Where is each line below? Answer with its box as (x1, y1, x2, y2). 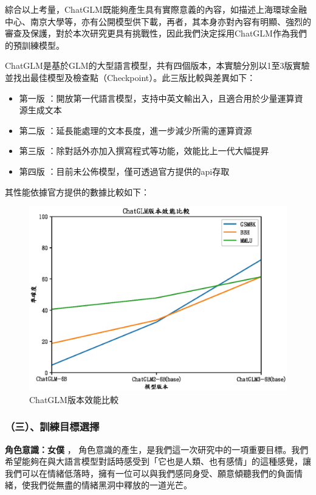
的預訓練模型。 (5, 38, 64, 51)
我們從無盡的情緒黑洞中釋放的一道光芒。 (30, 479, 192, 491)
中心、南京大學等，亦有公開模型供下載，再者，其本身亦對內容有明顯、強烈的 (5, 15, 311, 27)
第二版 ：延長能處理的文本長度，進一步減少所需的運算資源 (19, 124, 252, 136)
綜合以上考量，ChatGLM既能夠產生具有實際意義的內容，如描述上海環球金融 (5, 3, 307, 15)
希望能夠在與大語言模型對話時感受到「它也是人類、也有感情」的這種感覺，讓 (5, 455, 311, 468)
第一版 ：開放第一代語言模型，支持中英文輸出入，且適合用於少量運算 (19, 91, 295, 104)
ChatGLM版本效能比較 (29, 393, 118, 405)
